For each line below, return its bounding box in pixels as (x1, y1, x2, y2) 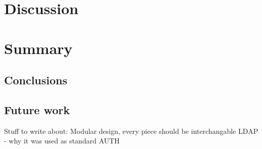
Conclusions (4, 72, 68, 88)
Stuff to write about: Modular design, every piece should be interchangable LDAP (4, 125, 258, 136)
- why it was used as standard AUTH (4, 135, 120, 146)
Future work (4, 102, 70, 117)
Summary (4, 37, 73, 58)
